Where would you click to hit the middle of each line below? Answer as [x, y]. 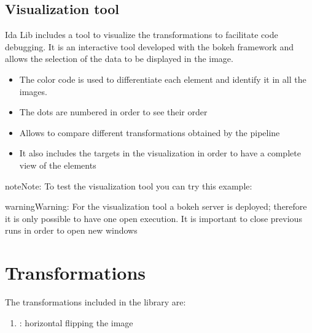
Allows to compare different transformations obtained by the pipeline [150, 132]
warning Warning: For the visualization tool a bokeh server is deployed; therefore [156, 206]
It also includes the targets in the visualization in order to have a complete [160, 153]
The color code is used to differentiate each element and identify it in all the [163, 79]
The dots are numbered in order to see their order [113, 112]
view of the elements [58, 165]
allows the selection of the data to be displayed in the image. [119, 59]
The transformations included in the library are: [96, 302]
